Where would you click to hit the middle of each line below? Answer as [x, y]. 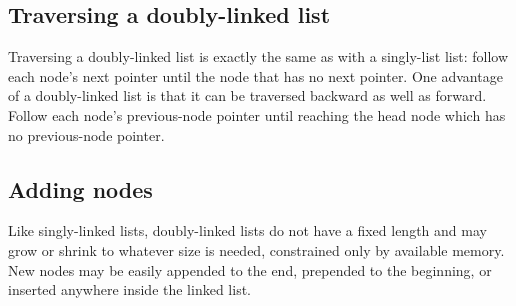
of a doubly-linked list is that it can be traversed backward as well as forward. [247, 95]
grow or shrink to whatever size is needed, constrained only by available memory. [256, 249]
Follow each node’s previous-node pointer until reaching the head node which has [257, 114]
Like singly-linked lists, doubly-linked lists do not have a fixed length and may [247, 230]
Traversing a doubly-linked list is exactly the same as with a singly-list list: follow [258, 56]
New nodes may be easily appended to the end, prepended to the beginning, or [250, 269]
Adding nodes [80, 188]
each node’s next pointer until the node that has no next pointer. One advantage [255, 75]
